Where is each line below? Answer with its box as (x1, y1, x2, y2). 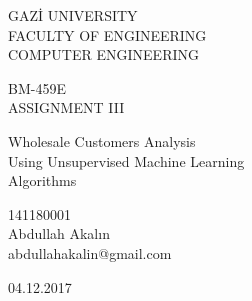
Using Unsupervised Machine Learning (8, 150, 245, 171)
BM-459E (8, 77, 66, 98)
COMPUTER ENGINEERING (8, 44, 199, 65)
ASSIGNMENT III (8, 97, 125, 118)
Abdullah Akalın (8, 223, 110, 244)
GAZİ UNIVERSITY (8, 5, 138, 25)
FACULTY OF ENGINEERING (8, 24, 207, 45)
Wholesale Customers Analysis (8, 130, 196, 151)
